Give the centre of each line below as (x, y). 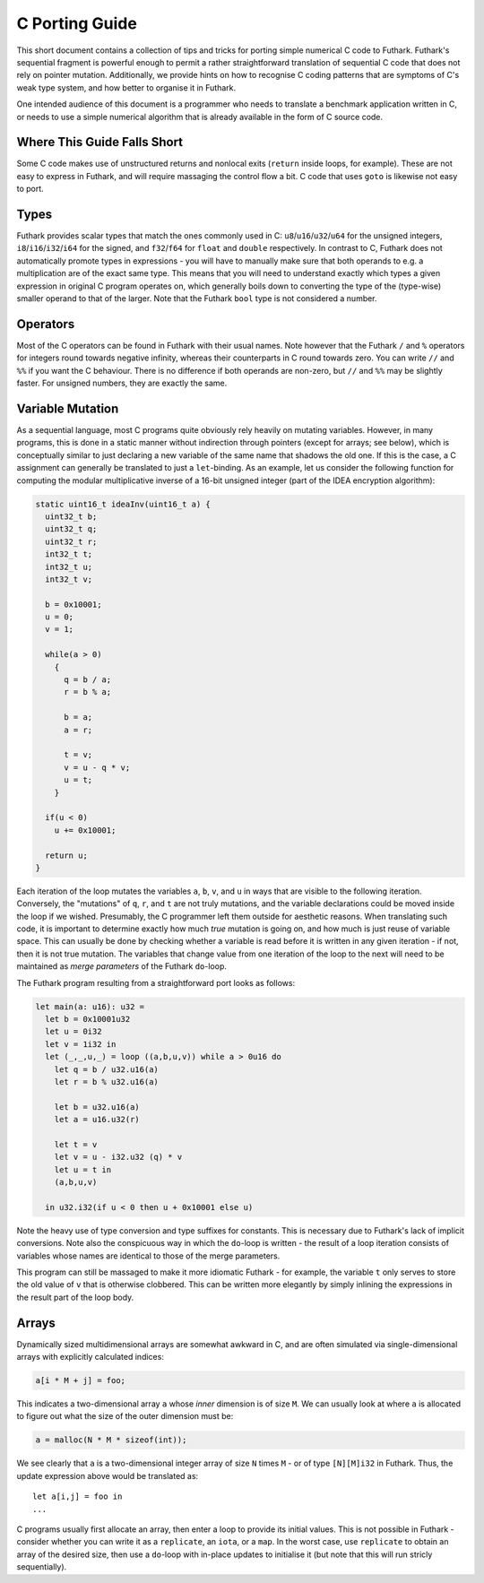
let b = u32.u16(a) (97, 1107)
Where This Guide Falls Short (100, 142)
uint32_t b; (71, 516)
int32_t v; (69, 579)
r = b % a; (88, 692)
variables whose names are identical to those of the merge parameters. (148, 1256)
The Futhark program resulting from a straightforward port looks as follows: (156, 982)
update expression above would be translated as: (108, 1475)
